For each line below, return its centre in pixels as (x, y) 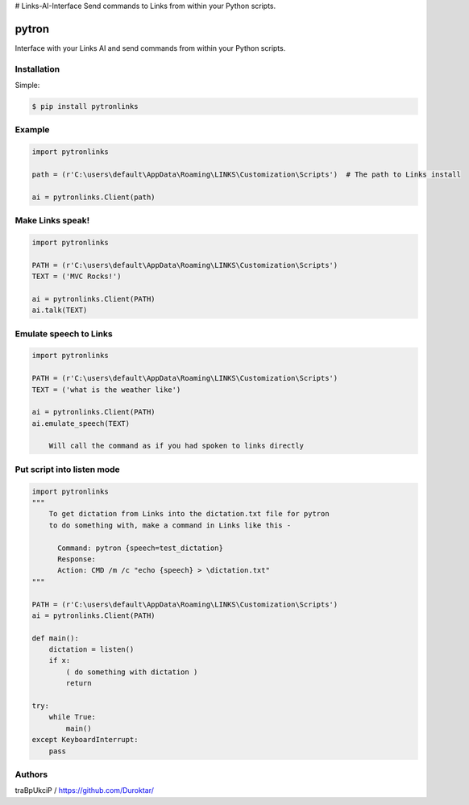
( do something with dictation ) (132, 672)
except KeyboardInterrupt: (85, 740)
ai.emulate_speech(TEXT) (81, 423)
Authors (31, 774)
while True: (73, 717)
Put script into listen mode (67, 469)
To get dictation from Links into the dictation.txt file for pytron (189, 514)
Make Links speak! (52, 220)
